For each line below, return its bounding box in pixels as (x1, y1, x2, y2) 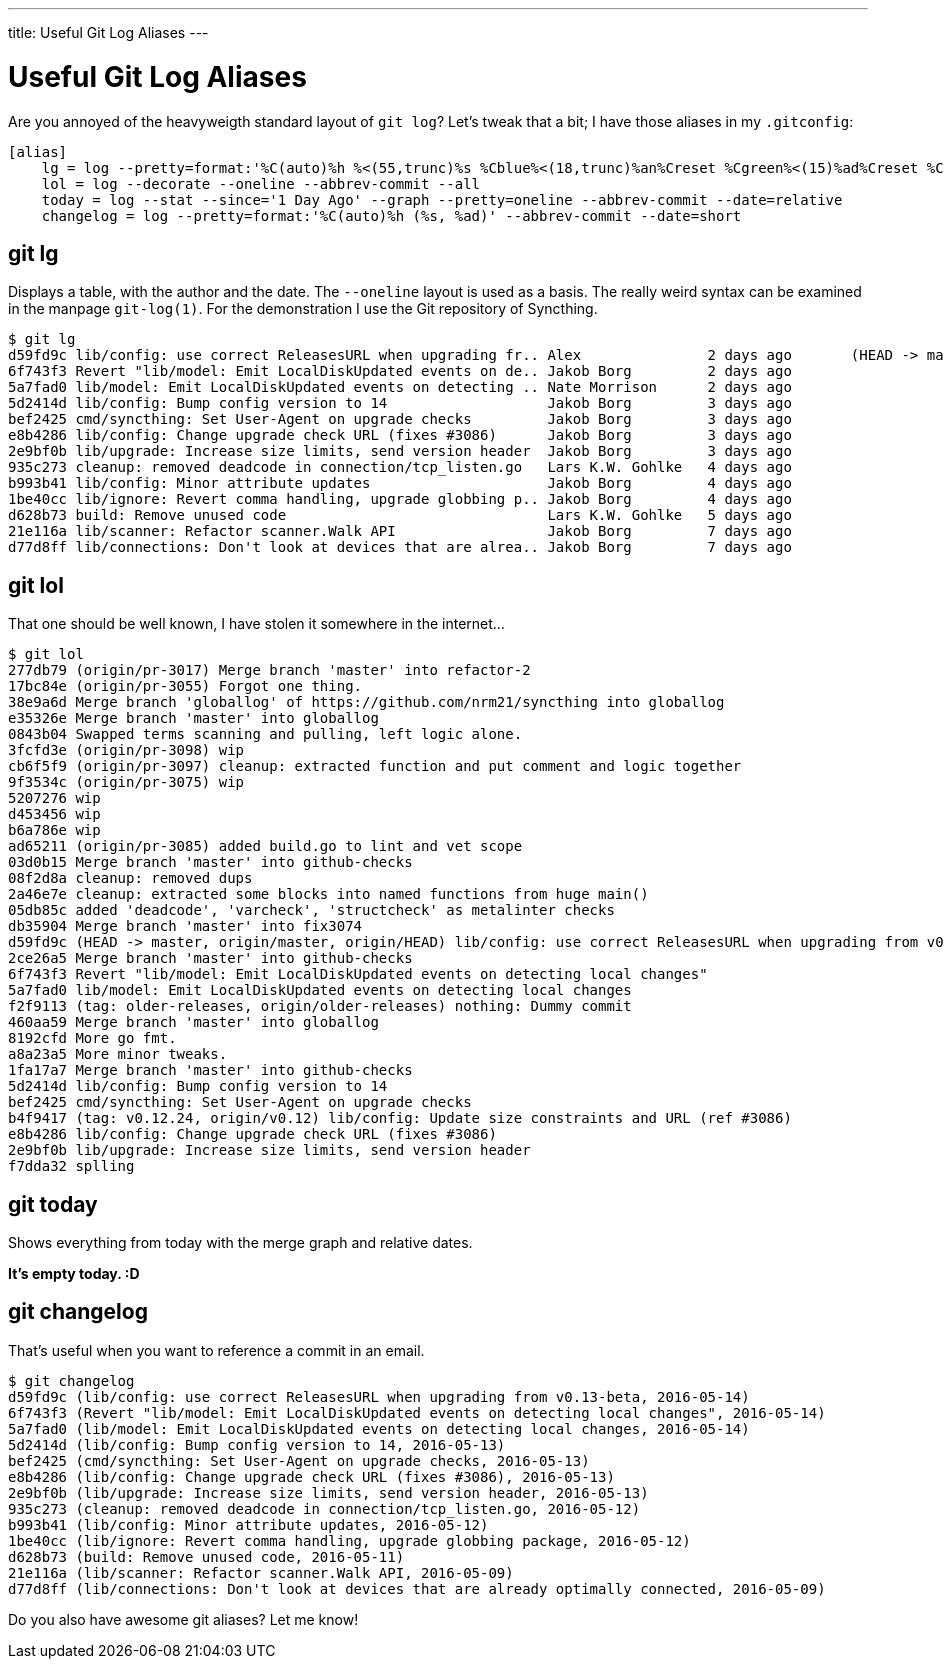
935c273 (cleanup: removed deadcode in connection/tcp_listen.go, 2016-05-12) (8, 1500, 641, 1517)
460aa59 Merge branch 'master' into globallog (8, 1014, 379, 1031)
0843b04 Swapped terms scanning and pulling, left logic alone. (8, 726, 523, 743)
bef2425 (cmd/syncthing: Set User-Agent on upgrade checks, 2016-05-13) (8, 1452, 590, 1469)
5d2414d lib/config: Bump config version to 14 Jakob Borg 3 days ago (8, 395, 792, 412)
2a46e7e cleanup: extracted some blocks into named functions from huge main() (8, 886, 649, 903)
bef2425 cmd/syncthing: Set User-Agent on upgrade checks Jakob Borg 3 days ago (8, 411, 792, 428)
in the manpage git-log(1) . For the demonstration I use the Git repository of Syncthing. (8, 300, 598, 318)
